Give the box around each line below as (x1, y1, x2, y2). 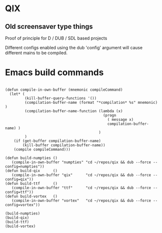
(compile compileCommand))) (14, 147, 71, 152)
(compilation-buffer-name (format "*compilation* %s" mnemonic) (24, 100, 158, 105)
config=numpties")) (5, 164, 45, 169)
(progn (103, 113, 117, 117)
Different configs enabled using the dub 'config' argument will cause (5, 45, 143, 50)
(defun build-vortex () (5, 194, 57, 199)
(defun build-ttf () (5, 181, 57, 186)
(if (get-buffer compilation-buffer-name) (14, 138, 101, 143)
